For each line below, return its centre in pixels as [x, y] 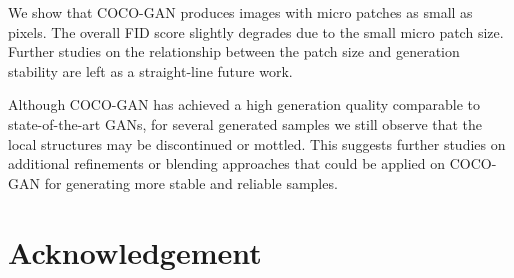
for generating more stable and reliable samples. [191, 182]
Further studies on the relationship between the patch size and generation [234, 51]
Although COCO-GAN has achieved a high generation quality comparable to [244, 104]
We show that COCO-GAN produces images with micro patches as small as [240, 12]
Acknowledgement [135, 251]
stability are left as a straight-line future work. [150, 70]
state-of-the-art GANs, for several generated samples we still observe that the [245, 123]
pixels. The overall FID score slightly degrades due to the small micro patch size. [256, 31]
